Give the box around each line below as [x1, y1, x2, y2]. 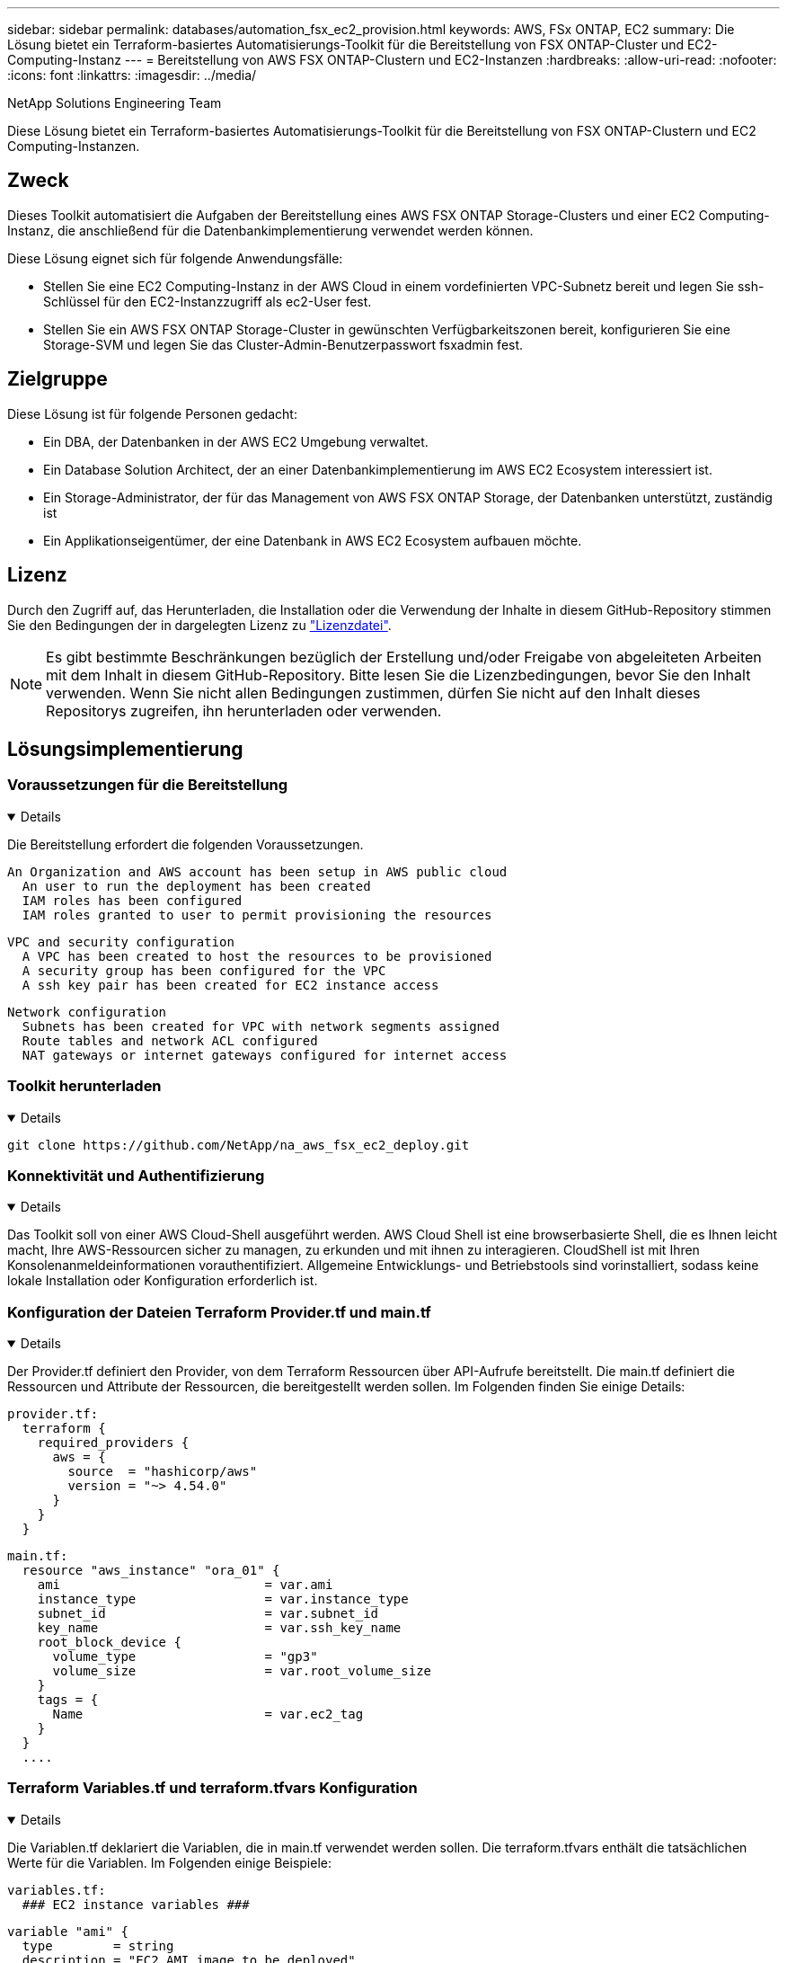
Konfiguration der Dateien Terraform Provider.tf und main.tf [7, 1302, 431, 1321]
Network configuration [7, 1004, 167, 1019]
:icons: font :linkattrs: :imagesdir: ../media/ [7, 67, 257, 83]
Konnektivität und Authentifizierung [7, 1166, 265, 1185]
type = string [22, 1938, 174, 1953]
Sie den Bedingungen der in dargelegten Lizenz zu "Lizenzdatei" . [7, 617, 392, 633]
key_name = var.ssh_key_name [37, 1621, 402, 1635]
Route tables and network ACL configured [22, 1033, 318, 1048]
